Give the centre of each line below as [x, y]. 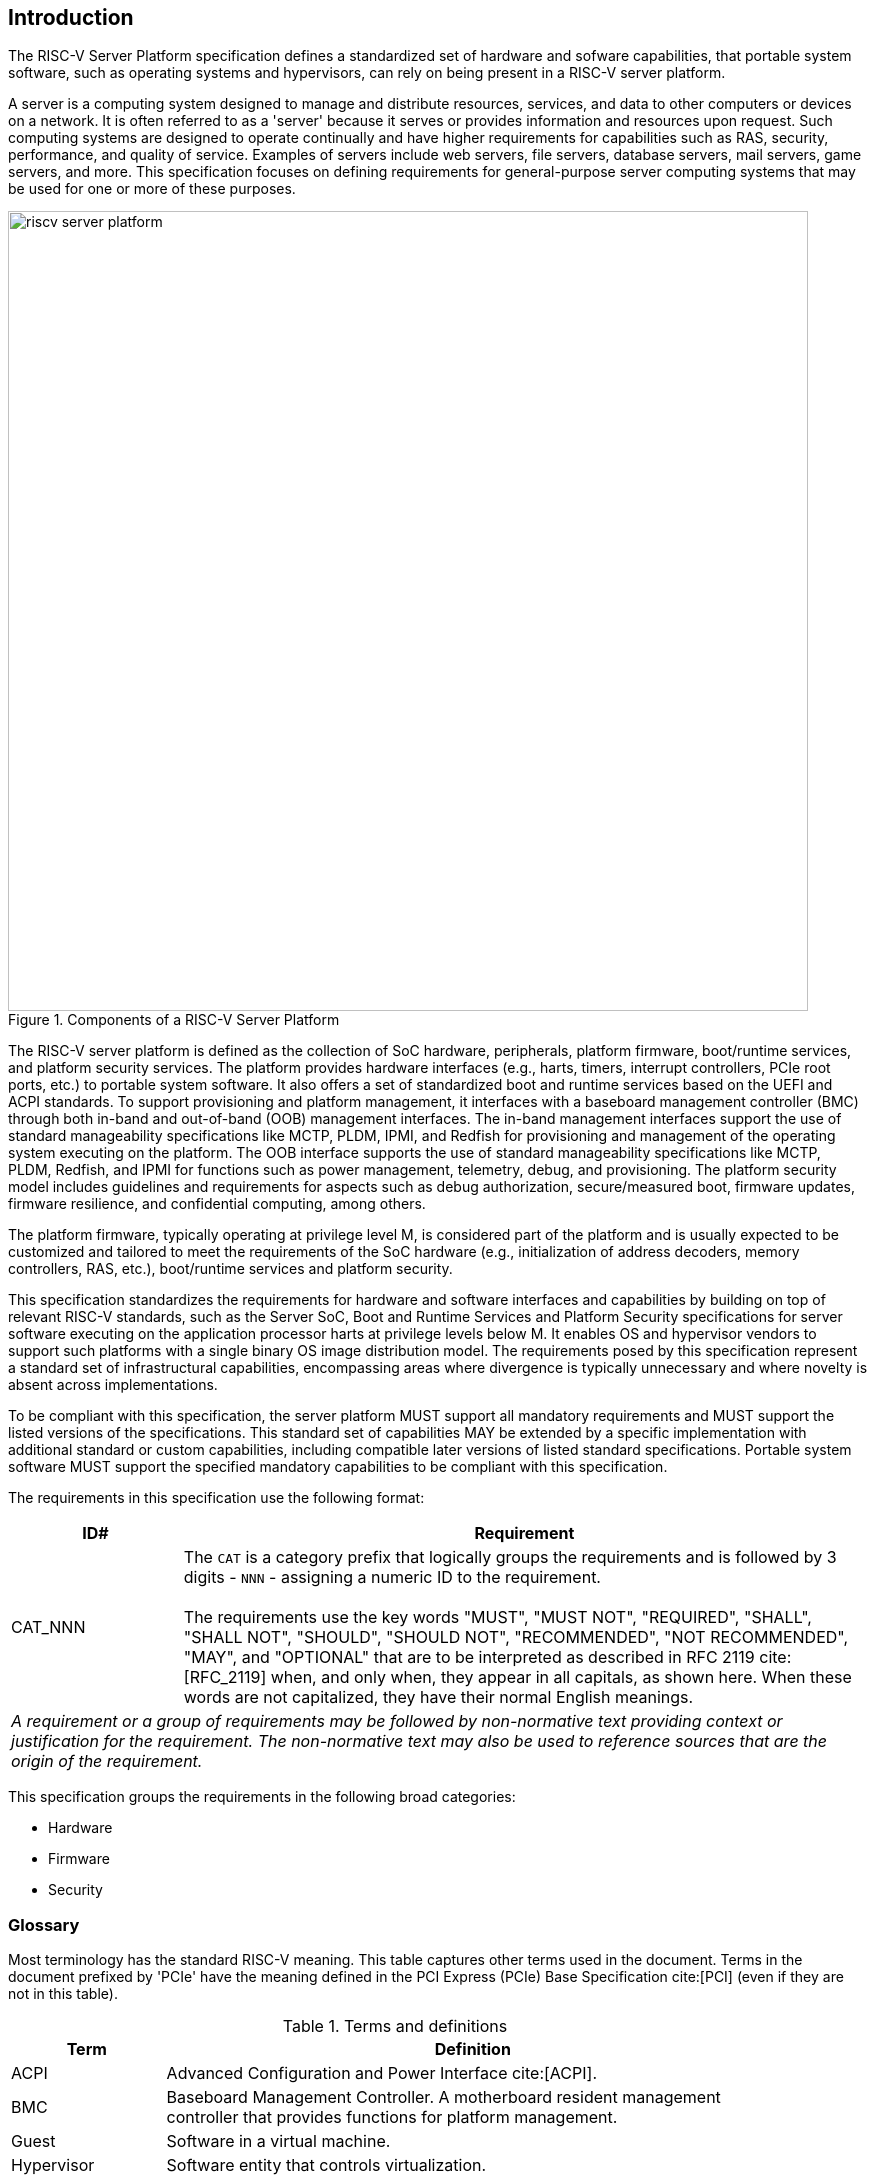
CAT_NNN [48, 1627]
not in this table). [63, 1994]
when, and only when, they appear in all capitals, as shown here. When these [561, 1677]
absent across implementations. [113, 1385]
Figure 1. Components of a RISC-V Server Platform [174, 1020]
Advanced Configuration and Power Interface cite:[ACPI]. [381, 2073]
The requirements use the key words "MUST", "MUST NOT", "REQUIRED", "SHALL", [497, 1617]
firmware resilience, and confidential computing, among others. [217, 1204]
